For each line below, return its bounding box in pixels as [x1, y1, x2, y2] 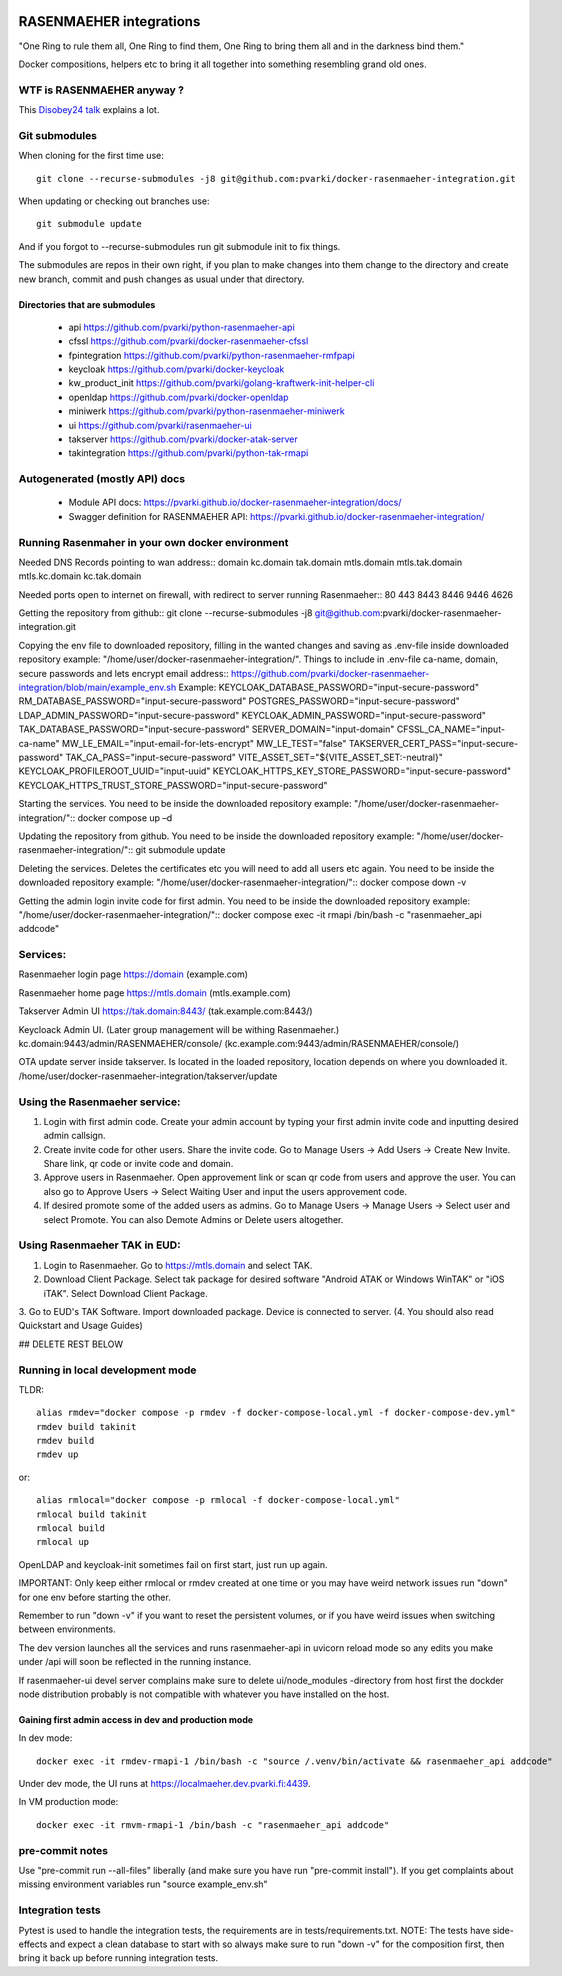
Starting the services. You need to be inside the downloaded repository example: [18, 798, 352, 810]
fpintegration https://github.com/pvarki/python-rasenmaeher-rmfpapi [68, 349, 355, 361]
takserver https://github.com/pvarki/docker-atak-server [68, 433, 299, 445]
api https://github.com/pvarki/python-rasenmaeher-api [68, 321, 295, 333]
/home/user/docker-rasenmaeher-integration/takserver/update [18, 1070, 278, 1082]
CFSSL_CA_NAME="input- [396, 723, 505, 735]
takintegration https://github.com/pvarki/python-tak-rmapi [68, 447, 309, 459]
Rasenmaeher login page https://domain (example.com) [18, 968, 249, 980]
